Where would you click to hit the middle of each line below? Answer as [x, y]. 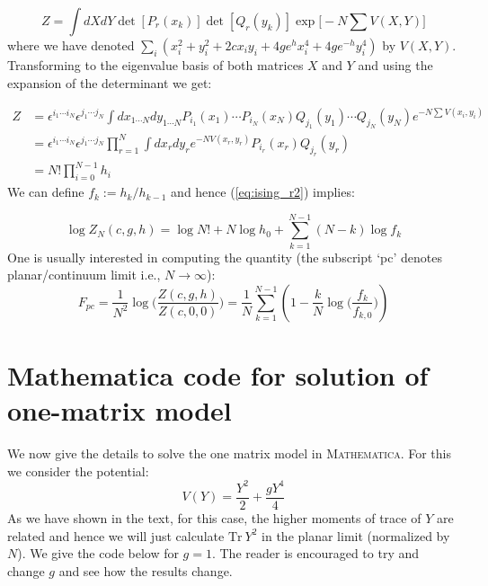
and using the [395, 65]
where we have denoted [71, 45]
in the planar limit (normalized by [356, 535]
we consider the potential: [78, 471]
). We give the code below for [98, 553]
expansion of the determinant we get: [110, 82]
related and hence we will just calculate [116, 535]
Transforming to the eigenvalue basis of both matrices [155, 65]
